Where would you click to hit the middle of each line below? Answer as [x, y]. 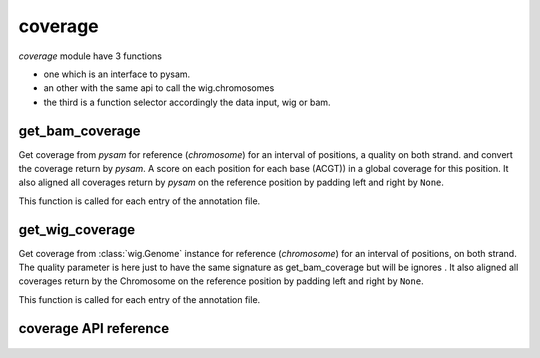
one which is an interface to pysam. [117, 74]
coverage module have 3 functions [90, 56]
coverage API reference [94, 328]
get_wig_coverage [77, 229]
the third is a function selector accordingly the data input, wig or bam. [187, 102]
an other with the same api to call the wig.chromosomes [159, 88]
